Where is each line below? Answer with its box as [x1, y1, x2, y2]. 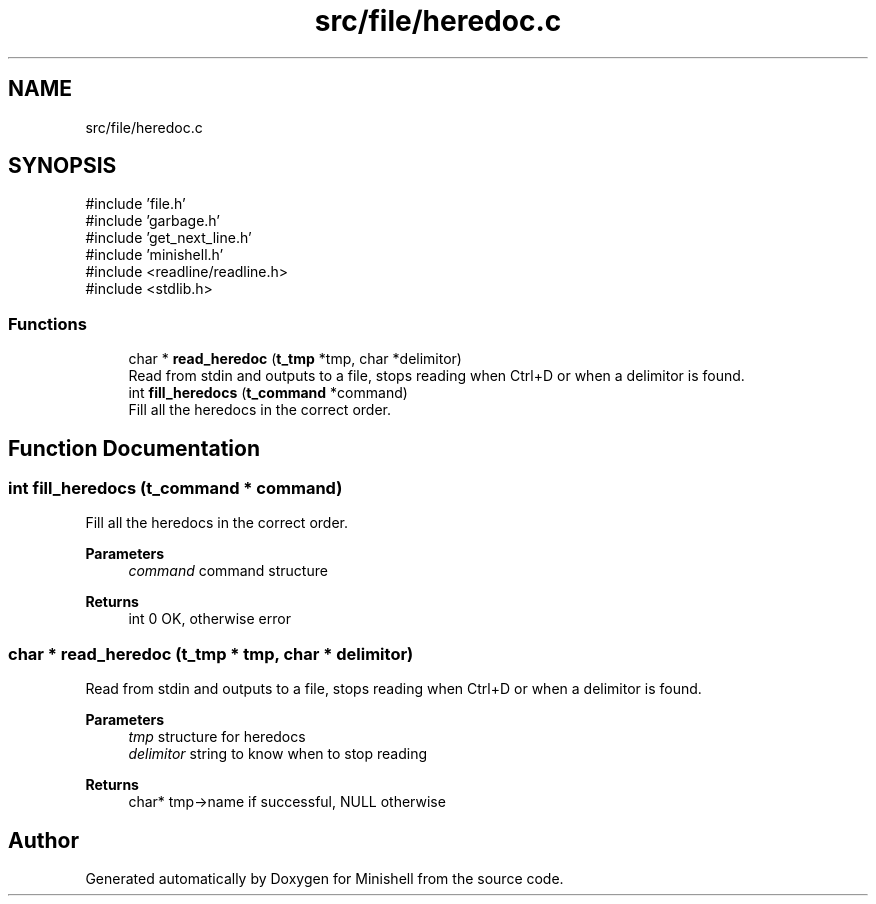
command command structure [128, 562, 328, 580]
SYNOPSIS [8, 153, 117, 179]
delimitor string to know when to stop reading [128, 745, 428, 763]
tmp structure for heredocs [128, 728, 306, 746]
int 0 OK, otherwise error [128, 610, 291, 628]
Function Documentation [8, 435, 260, 461]
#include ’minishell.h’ [85, 246, 224, 264]
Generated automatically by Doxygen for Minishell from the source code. [85, 870, 564, 887]
